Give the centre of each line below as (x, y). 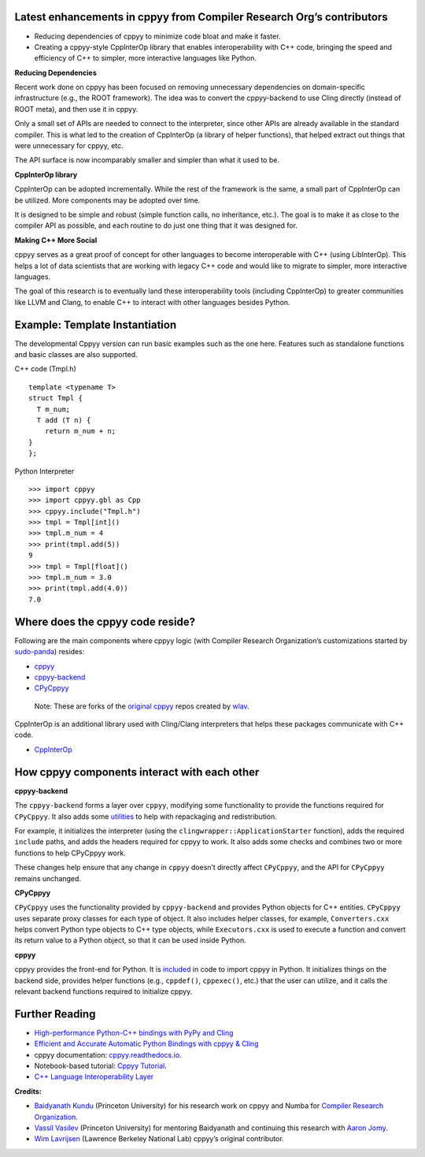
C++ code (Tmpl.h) (45, 369)
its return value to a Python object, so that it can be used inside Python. (131, 940)
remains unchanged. (48, 878)
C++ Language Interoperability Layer (94, 1077)
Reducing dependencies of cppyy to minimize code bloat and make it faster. (157, 36)
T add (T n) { (64, 420)
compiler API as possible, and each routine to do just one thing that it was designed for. (156, 225)
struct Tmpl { (55, 398)
